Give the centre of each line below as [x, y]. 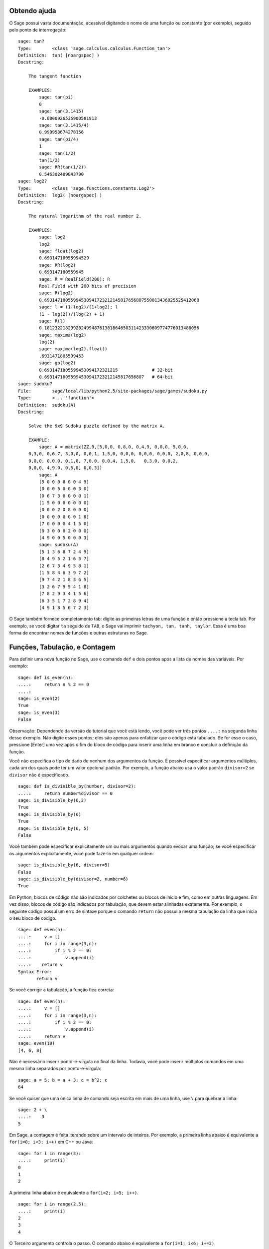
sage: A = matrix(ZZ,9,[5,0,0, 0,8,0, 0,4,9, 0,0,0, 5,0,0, [114, 447]
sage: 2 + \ [33, 1110]
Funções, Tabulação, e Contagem [62, 647]
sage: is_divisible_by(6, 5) [54, 828]
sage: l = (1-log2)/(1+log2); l [78, 307]
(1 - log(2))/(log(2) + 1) [72, 314]
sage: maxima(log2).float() [73, 349]
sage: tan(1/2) [58, 153]
